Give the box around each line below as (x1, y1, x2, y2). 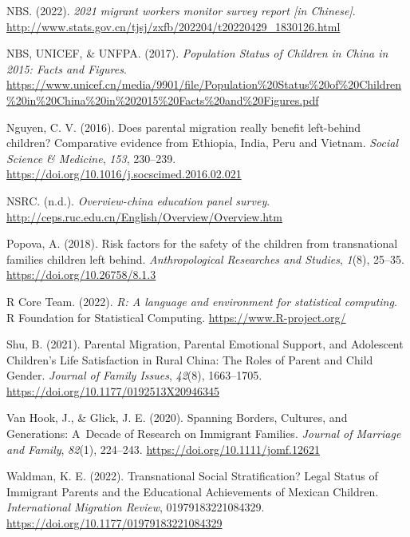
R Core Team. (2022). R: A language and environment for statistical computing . (6, 292, 397, 309)
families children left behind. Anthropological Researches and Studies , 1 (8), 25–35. (6, 250, 404, 267)
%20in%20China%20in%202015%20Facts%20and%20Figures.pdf (6, 91, 319, 108)
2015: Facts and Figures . (6, 60, 127, 77)
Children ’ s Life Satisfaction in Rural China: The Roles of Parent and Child (6, 351, 373, 368)
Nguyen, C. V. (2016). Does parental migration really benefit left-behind (6, 118, 361, 135)
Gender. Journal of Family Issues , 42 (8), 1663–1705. (6, 367, 262, 384)
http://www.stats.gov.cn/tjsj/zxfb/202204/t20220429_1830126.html (6, 18, 341, 34)
